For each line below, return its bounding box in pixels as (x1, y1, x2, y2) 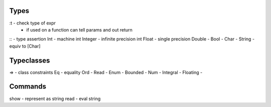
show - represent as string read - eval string (9, 95, 101, 101)
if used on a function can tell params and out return (26, 26, 133, 32)
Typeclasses (9, 56, 50, 64)
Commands (9, 82, 47, 91)
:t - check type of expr (9, 20, 56, 26)
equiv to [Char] (9, 43, 41, 49)
